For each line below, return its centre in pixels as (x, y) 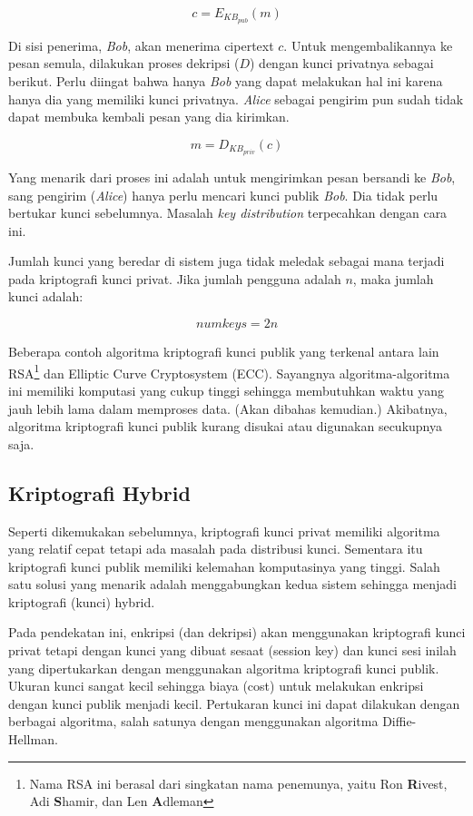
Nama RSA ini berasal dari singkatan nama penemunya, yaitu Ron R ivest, (238, 783)
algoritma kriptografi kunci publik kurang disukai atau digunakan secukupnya (225, 426)
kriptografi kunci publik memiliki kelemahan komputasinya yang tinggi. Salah (224, 566)
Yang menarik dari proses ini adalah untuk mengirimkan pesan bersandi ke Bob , (232, 177)
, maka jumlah (393, 278)
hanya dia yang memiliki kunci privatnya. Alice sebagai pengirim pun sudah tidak (236, 98)
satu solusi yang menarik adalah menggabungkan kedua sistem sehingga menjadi (233, 584)
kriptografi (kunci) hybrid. (82, 601)
